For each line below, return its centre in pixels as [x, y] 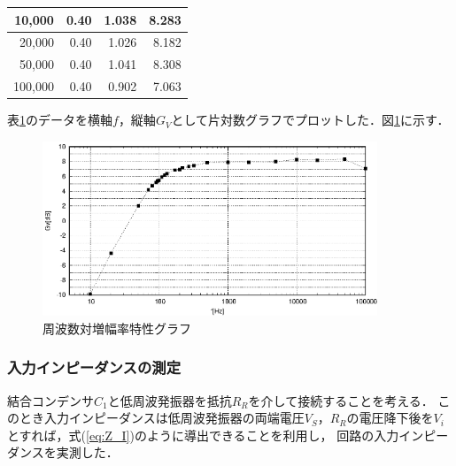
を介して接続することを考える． [341, 400]
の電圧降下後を [390, 418]
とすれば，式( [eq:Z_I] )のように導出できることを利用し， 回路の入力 [203, 435]
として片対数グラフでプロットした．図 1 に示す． [310, 120]
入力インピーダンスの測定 [94, 367]
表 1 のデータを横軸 [60, 120]
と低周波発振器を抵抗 [170, 400]
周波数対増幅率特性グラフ [117, 328]
